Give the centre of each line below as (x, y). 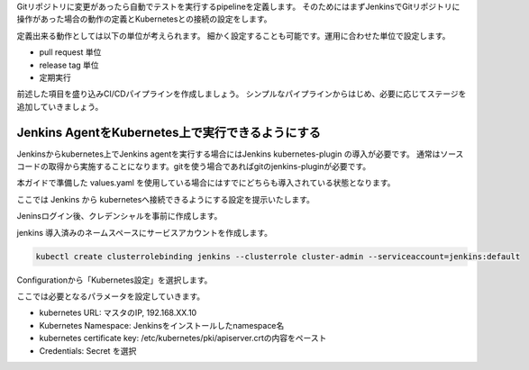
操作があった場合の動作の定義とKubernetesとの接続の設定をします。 (144, 19)
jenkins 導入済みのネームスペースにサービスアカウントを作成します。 (144, 232)
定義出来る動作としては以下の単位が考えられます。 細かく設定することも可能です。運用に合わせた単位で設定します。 (233, 35)
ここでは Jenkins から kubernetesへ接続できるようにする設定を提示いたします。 (166, 199)
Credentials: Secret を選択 (88, 350)
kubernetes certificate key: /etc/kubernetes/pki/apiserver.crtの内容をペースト (183, 338)
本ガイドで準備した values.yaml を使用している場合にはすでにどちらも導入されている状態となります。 (206, 183)
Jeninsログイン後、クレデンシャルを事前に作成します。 (119, 216)
